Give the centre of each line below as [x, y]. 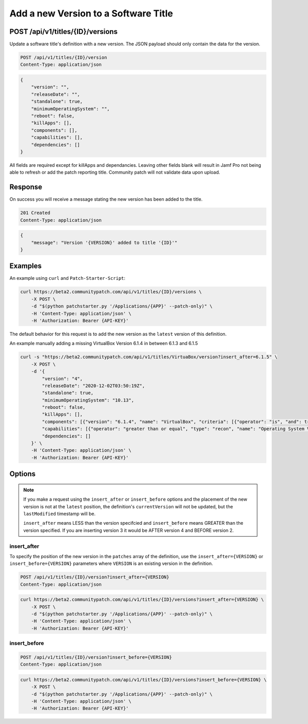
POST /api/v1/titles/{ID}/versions [64, 32]
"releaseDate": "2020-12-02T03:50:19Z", [93, 386]
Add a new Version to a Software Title [91, 13]
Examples [26, 266]
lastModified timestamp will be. [60, 513]
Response [26, 187]
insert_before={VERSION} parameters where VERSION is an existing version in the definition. [111, 564]
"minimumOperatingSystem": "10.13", [88, 400]
